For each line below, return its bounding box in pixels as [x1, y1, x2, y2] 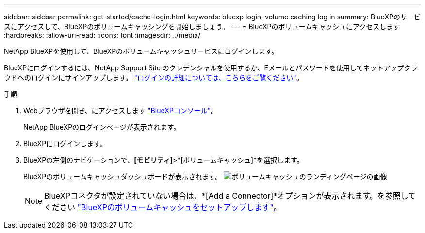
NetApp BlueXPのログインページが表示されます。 [23, 123, 180, 131]
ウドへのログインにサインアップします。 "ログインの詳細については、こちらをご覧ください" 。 [4, 73, 303, 82]
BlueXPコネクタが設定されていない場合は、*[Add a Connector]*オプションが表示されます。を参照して [44, 191, 416, 200]
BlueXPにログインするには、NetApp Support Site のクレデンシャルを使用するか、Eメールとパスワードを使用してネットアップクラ [4, 64, 418, 72]
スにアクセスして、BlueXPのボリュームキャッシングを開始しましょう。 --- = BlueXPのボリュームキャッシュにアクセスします [4, 22, 400, 31]
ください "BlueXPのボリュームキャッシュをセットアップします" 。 [44, 202, 281, 212]
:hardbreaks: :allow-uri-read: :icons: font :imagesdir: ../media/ [4, 31, 201, 39]
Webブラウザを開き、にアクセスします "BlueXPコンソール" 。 [23, 106, 218, 115]
